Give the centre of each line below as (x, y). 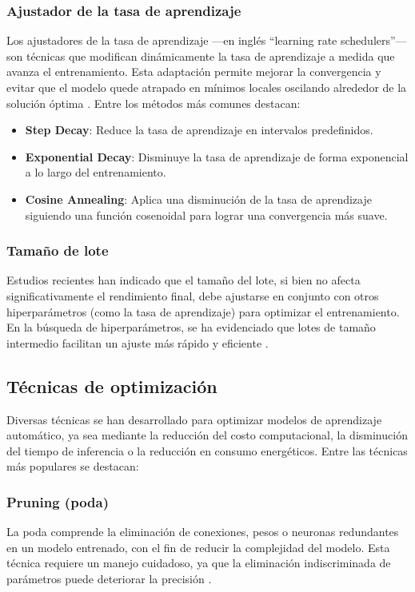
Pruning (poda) (58, 501)
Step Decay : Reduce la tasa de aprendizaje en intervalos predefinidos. (199, 130)
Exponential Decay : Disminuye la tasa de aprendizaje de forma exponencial (217, 156)
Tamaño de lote (58, 250)
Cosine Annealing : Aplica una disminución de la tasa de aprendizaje (198, 199)
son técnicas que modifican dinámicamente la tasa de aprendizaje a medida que (201, 56)
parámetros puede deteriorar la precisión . (109, 578)
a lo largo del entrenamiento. (96, 172)
